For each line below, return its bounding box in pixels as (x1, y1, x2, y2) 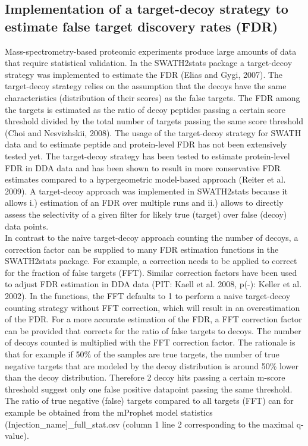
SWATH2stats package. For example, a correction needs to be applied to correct (5, 255, 297, 267)
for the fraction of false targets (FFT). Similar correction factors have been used (5, 266, 297, 278)
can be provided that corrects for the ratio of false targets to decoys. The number (5, 324, 301, 337)
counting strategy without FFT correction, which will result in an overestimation (5, 301, 300, 313)
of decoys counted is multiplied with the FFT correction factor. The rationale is (5, 336, 296, 348)
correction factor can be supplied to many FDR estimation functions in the (5, 243, 279, 255)
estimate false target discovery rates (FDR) (5, 17, 278, 35)
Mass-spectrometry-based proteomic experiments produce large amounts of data (5, 45, 297, 57)
